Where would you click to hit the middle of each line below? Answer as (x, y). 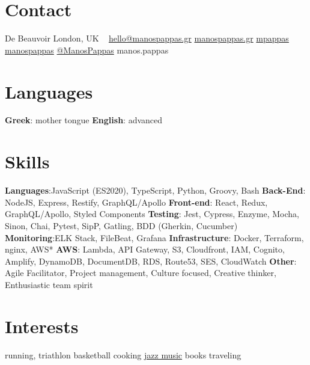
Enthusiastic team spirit (49, 284)
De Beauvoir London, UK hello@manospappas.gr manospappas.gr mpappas (147, 38)
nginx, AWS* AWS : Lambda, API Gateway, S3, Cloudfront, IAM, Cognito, (145, 249)
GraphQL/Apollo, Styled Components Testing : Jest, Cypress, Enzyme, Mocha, (152, 214)
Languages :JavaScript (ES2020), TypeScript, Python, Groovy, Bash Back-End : (155, 190)
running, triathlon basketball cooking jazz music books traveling (123, 354)
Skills (27, 161)
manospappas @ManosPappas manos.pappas (87, 50)
